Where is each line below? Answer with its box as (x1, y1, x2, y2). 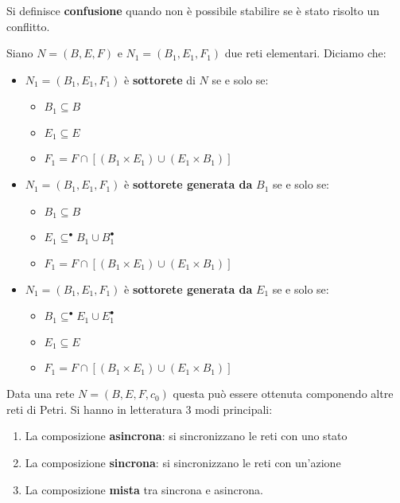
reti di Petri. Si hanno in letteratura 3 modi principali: (6, 400, 273, 417)
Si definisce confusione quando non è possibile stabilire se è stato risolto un (6, 2, 379, 18)
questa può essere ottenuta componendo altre (173, 385, 394, 402)
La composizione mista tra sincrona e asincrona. (25, 481, 263, 497)
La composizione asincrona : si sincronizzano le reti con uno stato (25, 427, 348, 444)
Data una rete (6, 385, 75, 402)
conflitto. (6, 18, 50, 34)
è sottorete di (124, 71, 196, 88)
